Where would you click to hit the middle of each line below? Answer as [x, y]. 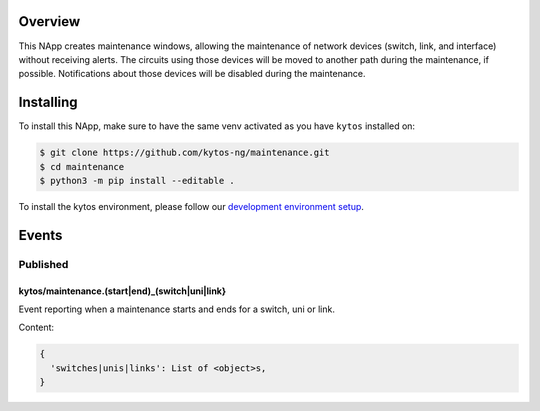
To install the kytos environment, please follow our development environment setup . [191, 206]
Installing [48, 102]
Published [43, 264]
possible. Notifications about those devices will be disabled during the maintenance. [192, 74]
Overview [49, 21]
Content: [36, 327]
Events [40, 235]
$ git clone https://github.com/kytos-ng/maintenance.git [184, 153]
